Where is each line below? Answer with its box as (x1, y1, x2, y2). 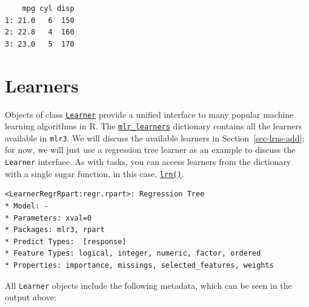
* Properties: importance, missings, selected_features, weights (5, 260, 274, 270)
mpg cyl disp (22, 4, 75, 13)
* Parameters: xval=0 (5, 213, 92, 222)
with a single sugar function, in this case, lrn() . (5, 167, 184, 179)
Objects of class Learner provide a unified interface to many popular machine (5, 108, 294, 120)
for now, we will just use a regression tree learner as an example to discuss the (5, 143, 296, 156)
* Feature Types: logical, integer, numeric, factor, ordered (5, 249, 261, 258)
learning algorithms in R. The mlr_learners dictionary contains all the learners (5, 120, 302, 132)
